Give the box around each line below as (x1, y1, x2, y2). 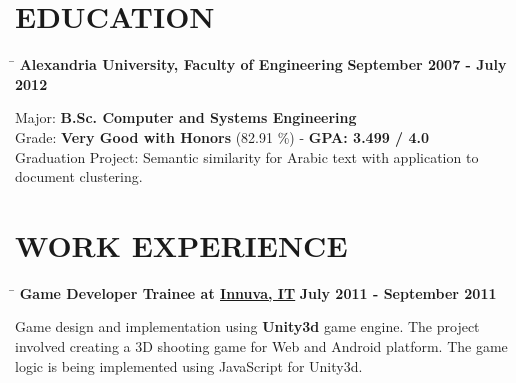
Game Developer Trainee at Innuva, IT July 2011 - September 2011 (19, 282, 497, 303)
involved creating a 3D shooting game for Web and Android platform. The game (15, 336, 508, 356)
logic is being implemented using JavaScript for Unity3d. (15, 355, 363, 376)
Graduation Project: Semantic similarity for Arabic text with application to (15, 146, 479, 167)
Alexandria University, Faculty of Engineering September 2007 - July (19, 54, 507, 75)
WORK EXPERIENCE (15, 224, 348, 265)
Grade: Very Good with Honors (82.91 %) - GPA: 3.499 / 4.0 (15, 126, 430, 147)
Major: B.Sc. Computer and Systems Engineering (15, 107, 357, 128)
